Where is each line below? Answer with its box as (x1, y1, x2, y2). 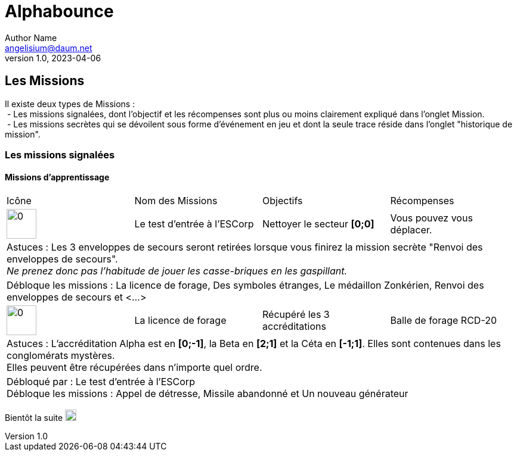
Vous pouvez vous (390, 212, 473, 224)
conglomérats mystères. (7, 349, 115, 362)
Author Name (5, 32, 57, 43)
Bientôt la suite (5, 413, 63, 423)
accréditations (262, 320, 326, 333)
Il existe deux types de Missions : (5, 98, 135, 109)
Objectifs (262, 195, 303, 207)
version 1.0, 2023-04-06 (5, 52, 101, 63)
